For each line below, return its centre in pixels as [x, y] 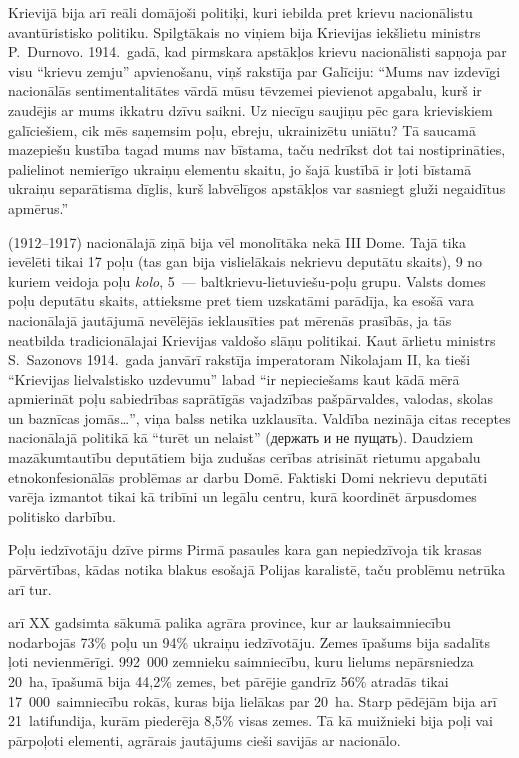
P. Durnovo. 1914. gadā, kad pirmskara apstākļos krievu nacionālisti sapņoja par [257, 51]
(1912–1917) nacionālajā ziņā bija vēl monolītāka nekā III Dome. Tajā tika [237, 241]
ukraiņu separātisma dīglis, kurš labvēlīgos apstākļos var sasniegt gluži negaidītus [257, 188]
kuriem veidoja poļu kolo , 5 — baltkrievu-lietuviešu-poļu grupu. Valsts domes [247, 280]
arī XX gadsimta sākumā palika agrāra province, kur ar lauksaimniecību [229, 622]
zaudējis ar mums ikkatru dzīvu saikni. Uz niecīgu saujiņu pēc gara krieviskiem [250, 109]
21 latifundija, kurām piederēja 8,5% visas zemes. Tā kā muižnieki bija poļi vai [250, 720]
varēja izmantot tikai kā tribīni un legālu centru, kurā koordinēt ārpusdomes [242, 496]
